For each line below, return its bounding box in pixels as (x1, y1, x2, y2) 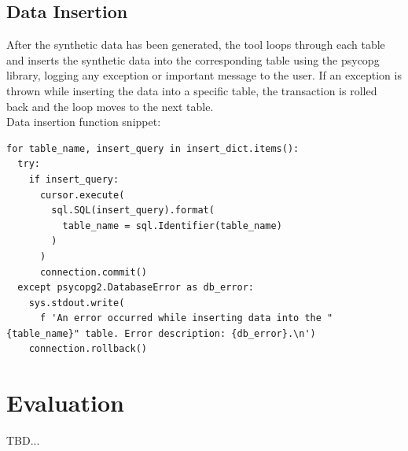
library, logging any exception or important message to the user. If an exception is (6, 67, 402, 83)
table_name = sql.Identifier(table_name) (62, 220, 282, 231)
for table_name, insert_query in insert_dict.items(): (6, 142, 300, 154)
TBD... (6, 432, 40, 449)
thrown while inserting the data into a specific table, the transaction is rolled (6, 82, 377, 98)
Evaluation (6, 386, 124, 419)
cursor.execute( (39, 189, 125, 201)
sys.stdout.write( (28, 297, 125, 309)
